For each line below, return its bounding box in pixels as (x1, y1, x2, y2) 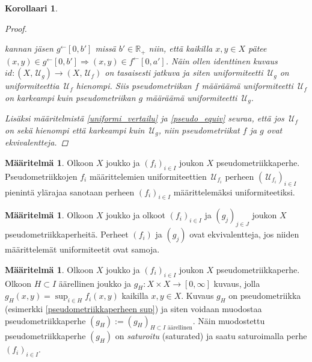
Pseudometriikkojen (5, 170, 78, 182)
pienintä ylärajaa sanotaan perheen (5, 185, 135, 198)
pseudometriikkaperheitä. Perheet (5, 228, 129, 241)
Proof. (5, 22, 27, 34)
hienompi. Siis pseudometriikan (76, 79, 192, 92)
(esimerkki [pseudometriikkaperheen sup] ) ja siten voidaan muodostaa (5, 302, 262, 315)
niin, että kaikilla (148, 42, 213, 55)
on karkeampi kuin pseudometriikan (5, 91, 136, 103)
